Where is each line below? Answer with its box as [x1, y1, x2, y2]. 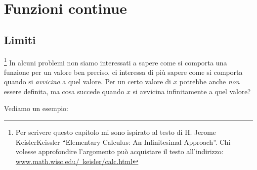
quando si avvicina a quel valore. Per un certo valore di [4, 76, 171, 87]
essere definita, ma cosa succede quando [4, 86, 125, 97]
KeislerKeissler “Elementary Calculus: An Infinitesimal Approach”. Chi [15, 136, 231, 147]
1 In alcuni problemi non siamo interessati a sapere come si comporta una [4, 56, 227, 67]
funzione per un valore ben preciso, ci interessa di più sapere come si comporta [4, 66, 243, 77]
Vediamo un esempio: [4, 103, 68, 113]
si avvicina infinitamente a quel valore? [132, 86, 251, 97]
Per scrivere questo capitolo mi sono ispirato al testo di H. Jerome [15, 127, 216, 137]
